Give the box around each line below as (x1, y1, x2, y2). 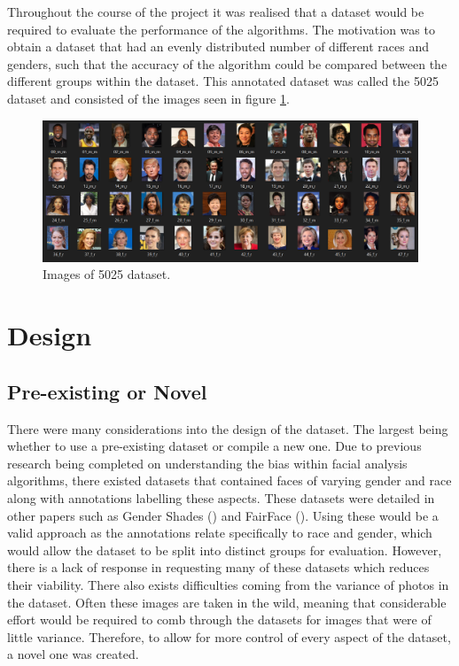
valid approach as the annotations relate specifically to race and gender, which (7, 523, 432, 542)
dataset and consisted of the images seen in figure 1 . (7, 89, 290, 107)
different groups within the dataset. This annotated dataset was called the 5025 (7, 72, 439, 90)
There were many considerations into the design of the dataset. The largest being (7, 419, 448, 438)
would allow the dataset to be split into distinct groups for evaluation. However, (7, 540, 442, 559)
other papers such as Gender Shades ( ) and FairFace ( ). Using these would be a (7, 506, 439, 524)
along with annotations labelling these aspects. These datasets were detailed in (7, 488, 435, 507)
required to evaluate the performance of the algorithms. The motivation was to (7, 19, 435, 38)
